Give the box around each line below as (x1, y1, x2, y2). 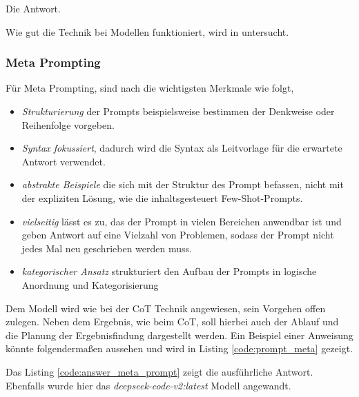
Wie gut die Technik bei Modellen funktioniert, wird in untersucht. (6, 24, 289, 39)
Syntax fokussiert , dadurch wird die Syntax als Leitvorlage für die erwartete (21, 141, 342, 155)
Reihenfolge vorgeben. (21, 117, 115, 132)
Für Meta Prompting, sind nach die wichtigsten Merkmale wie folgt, (6, 81, 294, 95)
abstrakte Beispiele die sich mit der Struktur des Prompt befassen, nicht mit (21, 177, 344, 192)
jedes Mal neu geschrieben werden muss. (21, 241, 192, 255)
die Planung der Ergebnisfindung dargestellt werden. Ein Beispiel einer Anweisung (6, 327, 353, 342)
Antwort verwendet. (21, 154, 106, 168)
